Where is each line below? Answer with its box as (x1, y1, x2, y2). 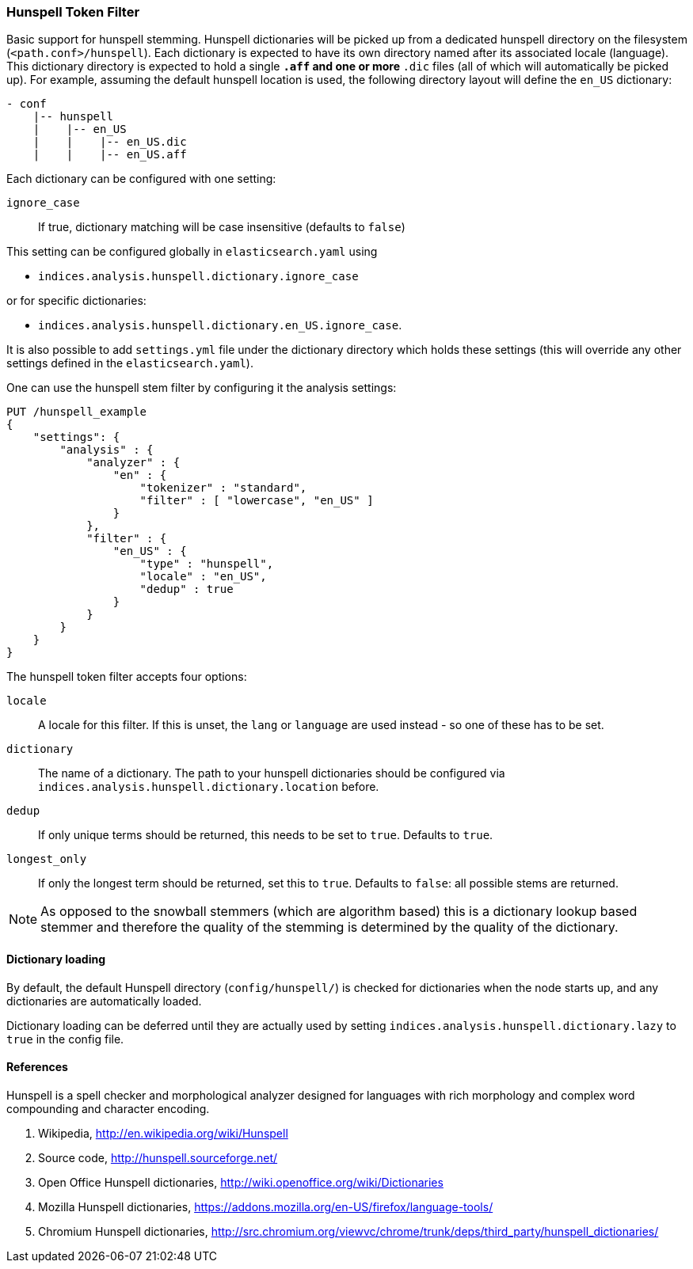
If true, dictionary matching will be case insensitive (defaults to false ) (38, 220, 406, 234)
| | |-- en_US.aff (32, 148, 187, 161)
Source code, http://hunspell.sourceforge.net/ (38, 1150, 278, 1165)
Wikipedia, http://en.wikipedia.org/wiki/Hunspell (38, 1126, 288, 1140)
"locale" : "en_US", (139, 570, 267, 583)
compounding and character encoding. (6, 1101, 210, 1115)
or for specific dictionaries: (6, 294, 147, 308)
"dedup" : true (139, 583, 234, 596)
